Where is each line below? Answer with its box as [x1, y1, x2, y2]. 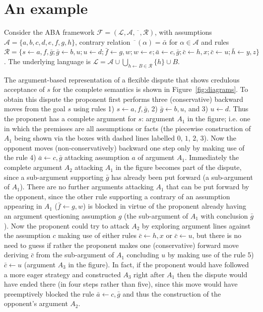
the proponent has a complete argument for [4, 113, 136, 124]
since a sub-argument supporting [4, 171, 104, 182]
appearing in [4, 201, 42, 211]
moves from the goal [4, 103, 66, 114]
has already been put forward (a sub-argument [111, 171, 253, 182]
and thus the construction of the [123, 288, 221, 299]
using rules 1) [73, 103, 115, 114]
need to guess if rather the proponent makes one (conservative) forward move [4, 239, 239, 250]
